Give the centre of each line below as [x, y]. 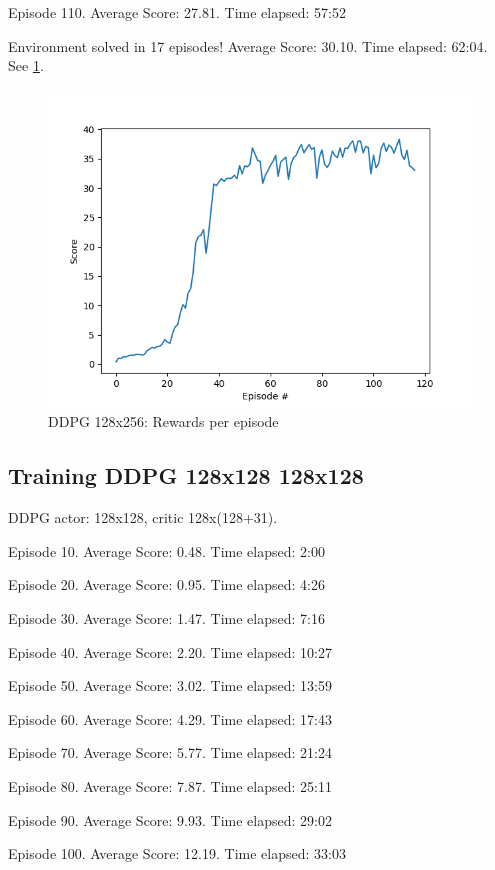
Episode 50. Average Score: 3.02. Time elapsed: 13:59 [170, 685]
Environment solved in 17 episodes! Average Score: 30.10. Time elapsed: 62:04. [248, 45]
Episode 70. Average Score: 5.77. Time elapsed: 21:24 [170, 752]
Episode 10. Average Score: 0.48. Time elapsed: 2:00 [166, 550]
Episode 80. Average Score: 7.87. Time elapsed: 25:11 [170, 785]
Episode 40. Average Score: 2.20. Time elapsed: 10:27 [170, 651]
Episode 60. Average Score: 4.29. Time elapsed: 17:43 [170, 718]
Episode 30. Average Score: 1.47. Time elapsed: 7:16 [166, 617]
